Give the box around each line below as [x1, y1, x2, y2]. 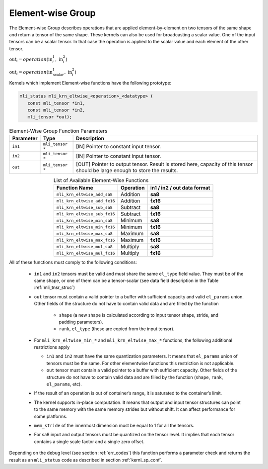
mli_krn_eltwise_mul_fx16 [56, 250, 115, 256]
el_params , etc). [46, 381, 82, 387]
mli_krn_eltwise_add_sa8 [56, 191, 113, 197]
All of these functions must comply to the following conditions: [9, 259, 137, 266]
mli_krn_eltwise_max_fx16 [56, 237, 115, 243]
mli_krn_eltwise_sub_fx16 [56, 211, 115, 216]
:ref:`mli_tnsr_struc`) [34, 284, 75, 290]
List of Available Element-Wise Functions [53, 177, 149, 184]
